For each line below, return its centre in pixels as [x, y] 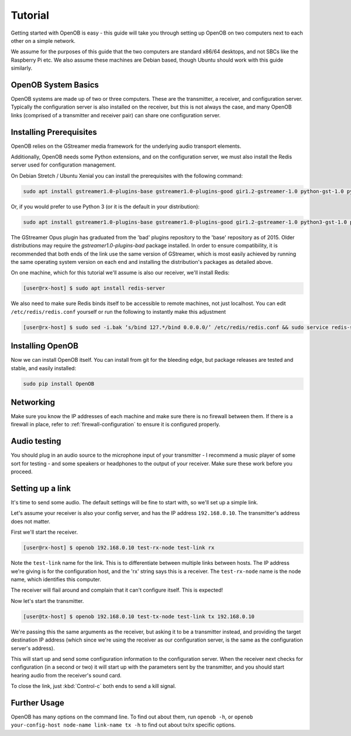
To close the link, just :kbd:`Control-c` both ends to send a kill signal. [94, 686]
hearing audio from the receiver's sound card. [66, 675]
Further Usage [37, 703]
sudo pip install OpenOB [59, 384]
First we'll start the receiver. [44, 532]
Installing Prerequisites [54, 132]
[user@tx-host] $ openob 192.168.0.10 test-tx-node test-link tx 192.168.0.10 [139, 616]
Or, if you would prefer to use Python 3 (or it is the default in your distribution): [105, 206]
